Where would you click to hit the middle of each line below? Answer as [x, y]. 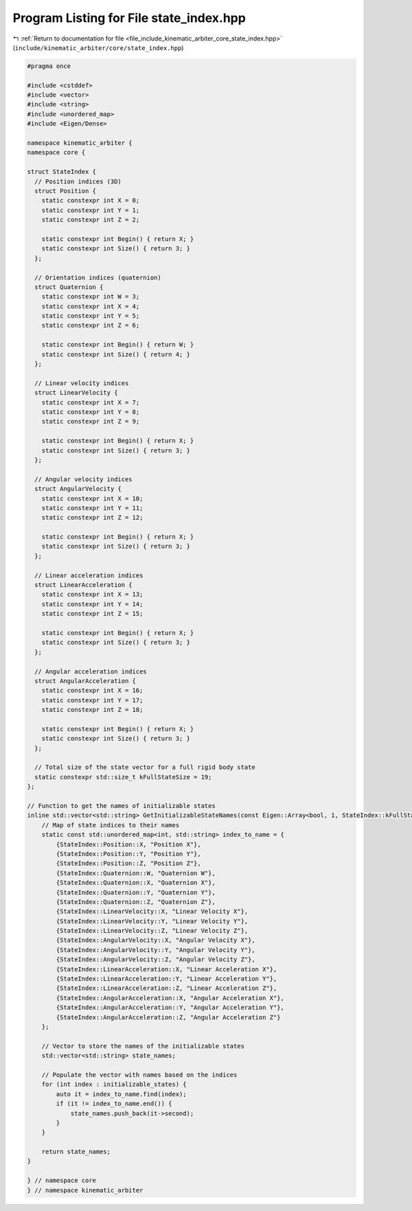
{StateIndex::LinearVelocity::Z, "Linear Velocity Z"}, [152, 931]
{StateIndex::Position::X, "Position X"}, [129, 844]
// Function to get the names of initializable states [121, 806]
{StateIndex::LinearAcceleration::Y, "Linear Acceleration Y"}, [167, 979]
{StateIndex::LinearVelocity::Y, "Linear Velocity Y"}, [152, 921]
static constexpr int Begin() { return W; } [118, 345]
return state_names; [76, 1152]
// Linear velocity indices [82, 383]
